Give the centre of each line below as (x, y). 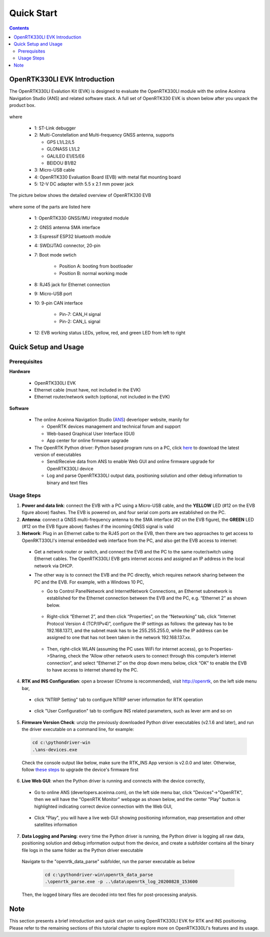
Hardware (20, 371)
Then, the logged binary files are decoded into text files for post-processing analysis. (109, 894)
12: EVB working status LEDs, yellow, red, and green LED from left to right (110, 332)
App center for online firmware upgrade (88, 440)
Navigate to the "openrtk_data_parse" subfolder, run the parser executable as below (108, 861)
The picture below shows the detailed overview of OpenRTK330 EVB (80, 195)
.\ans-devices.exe (55, 749)
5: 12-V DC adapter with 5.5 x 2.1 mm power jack (84, 184)
